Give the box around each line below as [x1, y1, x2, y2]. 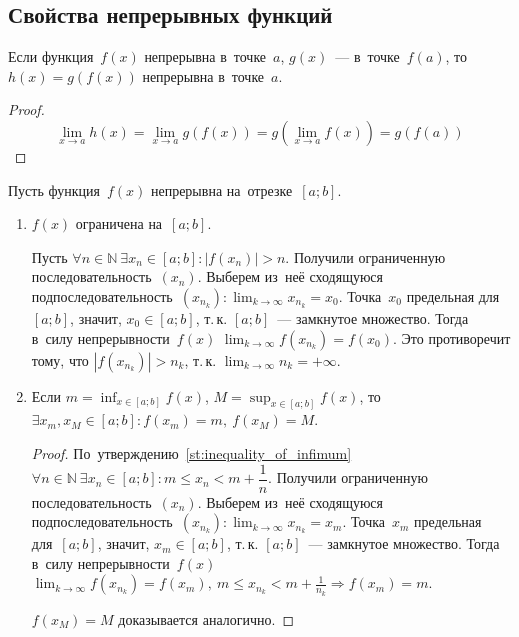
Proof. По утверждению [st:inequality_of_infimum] [31, 443, 352, 463]
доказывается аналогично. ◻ [118, 608, 294, 629]
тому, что [31, 349, 89, 370]
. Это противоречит [393, 327, 511, 348]
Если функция [8, 46, 94, 67]
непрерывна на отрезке [150, 179, 293, 200]
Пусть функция [8, 179, 100, 200]
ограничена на [75, 213, 163, 234]
